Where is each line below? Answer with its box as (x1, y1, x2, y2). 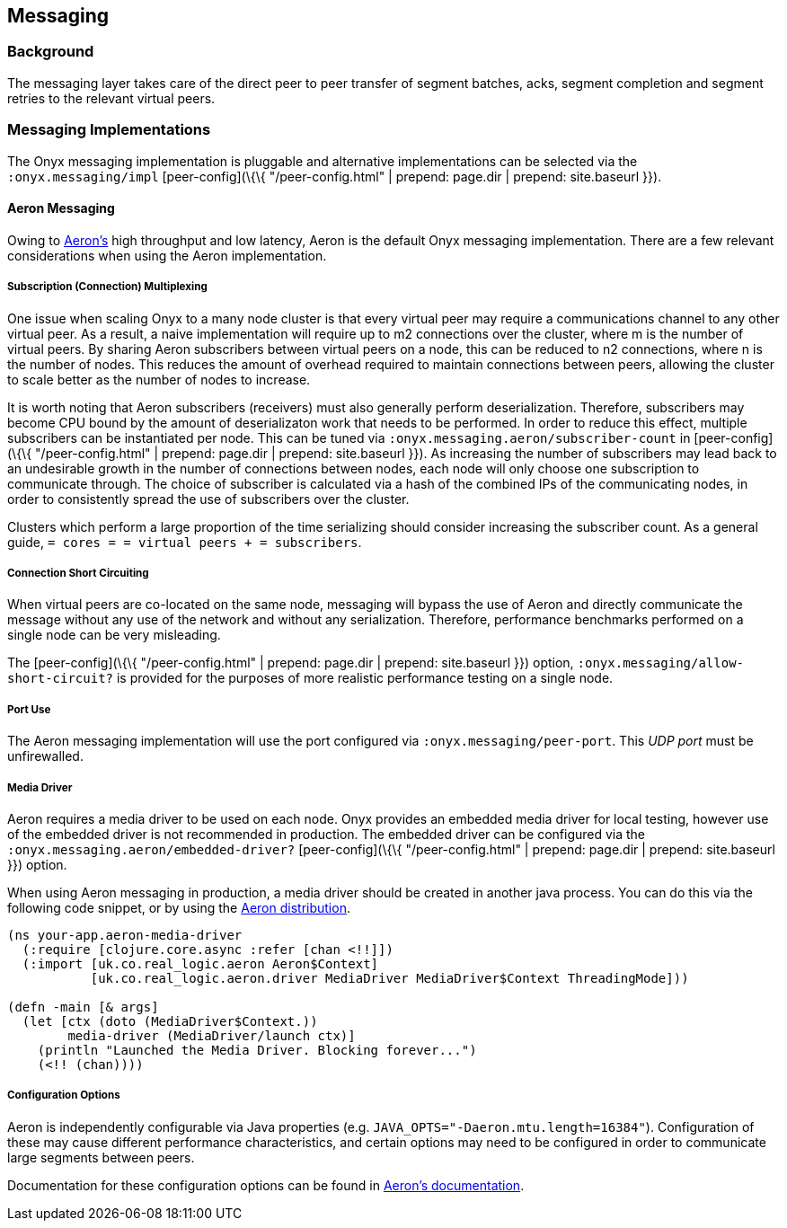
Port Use (7, 702, 51, 716)
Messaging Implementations (7, 120, 211, 139)
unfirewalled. (7, 748, 84, 764)
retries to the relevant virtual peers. (7, 90, 216, 106)
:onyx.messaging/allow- (577, 656, 744, 671)
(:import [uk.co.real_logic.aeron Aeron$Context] (22, 956, 379, 971)
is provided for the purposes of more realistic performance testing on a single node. (116, 670, 614, 686)
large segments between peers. (7, 1149, 195, 1165)
